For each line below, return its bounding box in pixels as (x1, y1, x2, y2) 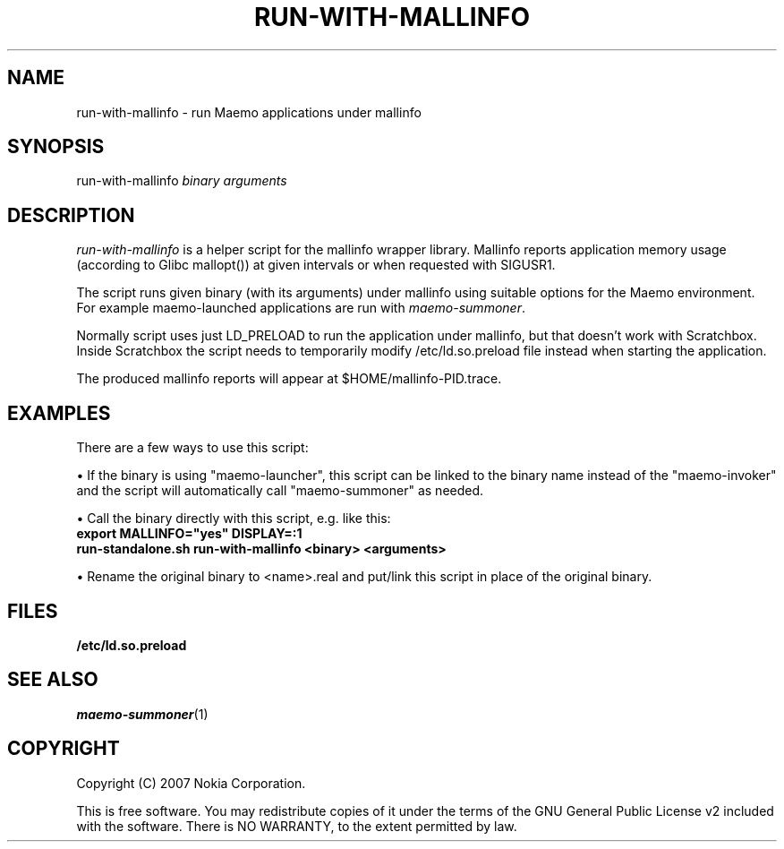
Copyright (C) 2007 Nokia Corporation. (76, 775, 306, 791)
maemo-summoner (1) (76, 706, 209, 722)
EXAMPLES (7, 401, 111, 424)
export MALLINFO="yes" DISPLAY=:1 (76, 526, 303, 542)
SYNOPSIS (7, 135, 105, 159)
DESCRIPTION (7, 203, 135, 227)
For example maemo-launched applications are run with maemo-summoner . (76, 300, 525, 316)
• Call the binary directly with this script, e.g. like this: (76, 510, 391, 527)
